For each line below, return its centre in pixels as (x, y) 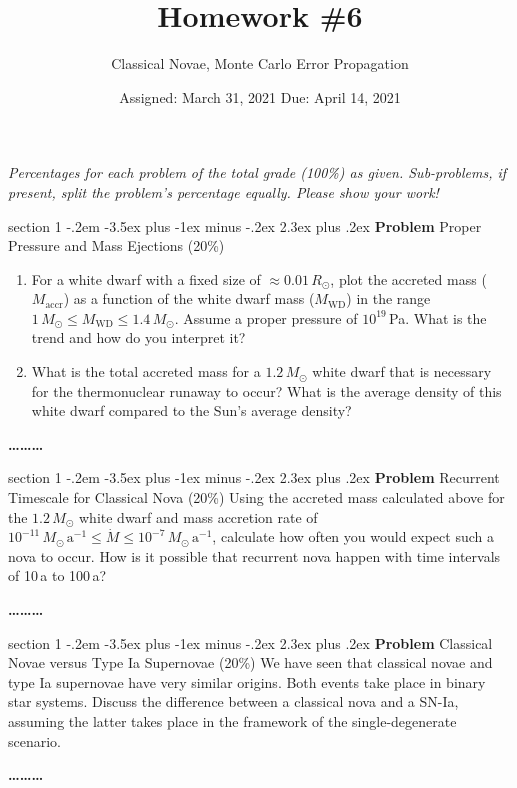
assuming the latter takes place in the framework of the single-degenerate (232, 720)
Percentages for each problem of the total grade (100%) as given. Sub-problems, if (257, 172)
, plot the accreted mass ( (408, 278)
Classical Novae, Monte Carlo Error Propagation (260, 63)
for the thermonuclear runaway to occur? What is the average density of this (266, 390)
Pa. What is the (438, 317)
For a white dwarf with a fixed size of (146, 278)
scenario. (35, 740)
